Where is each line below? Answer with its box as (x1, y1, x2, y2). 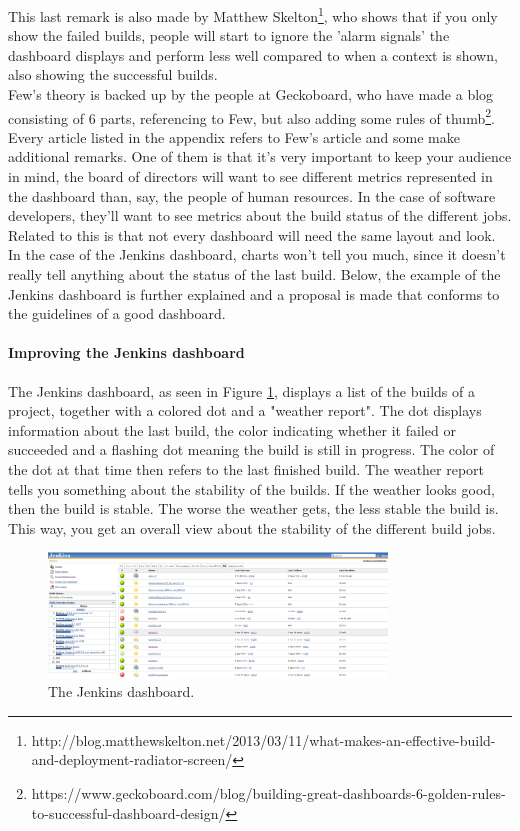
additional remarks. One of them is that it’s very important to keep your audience (8, 146, 512, 167)
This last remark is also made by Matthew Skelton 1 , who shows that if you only (8, 3, 498, 26)
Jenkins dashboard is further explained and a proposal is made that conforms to (8, 283, 500, 304)
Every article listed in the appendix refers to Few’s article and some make (8, 126, 460, 147)
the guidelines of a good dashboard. (8, 303, 226, 324)
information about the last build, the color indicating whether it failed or (8, 419, 456, 440)
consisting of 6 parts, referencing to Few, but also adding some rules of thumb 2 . (8, 104, 495, 128)
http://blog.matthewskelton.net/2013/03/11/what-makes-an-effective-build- (31, 729, 496, 750)
